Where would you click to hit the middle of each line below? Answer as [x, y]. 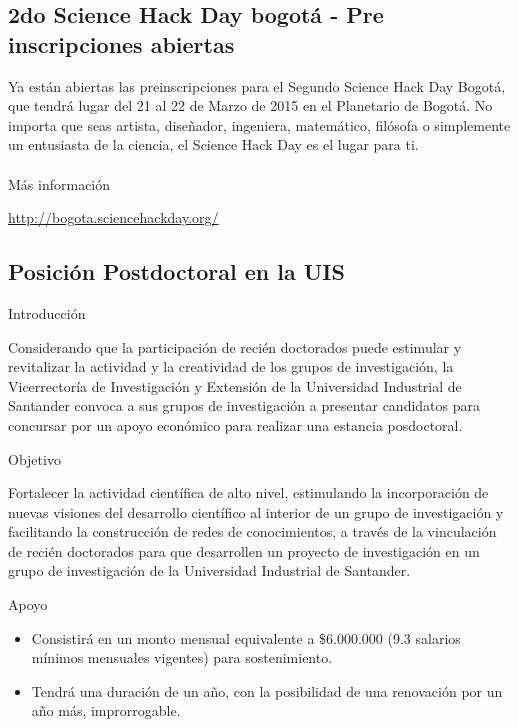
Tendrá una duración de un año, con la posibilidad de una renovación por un [267, 690]
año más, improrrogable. [106, 710]
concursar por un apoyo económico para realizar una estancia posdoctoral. [235, 424]
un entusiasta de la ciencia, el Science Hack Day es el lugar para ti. [213, 144]
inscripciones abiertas [121, 43]
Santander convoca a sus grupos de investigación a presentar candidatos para [244, 405]
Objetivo [34, 458]
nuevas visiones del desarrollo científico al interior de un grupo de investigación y [256, 511]
